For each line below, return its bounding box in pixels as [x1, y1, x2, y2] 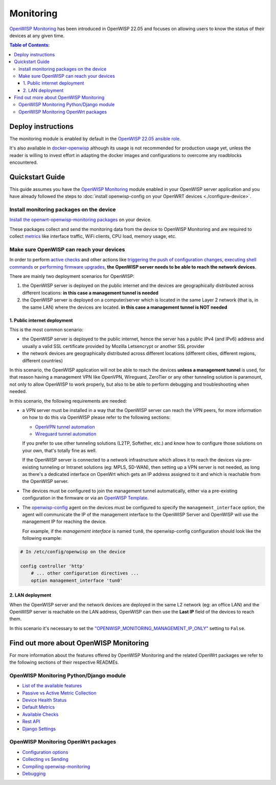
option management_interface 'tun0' [31, 577, 123, 583]
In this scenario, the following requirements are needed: [9, 398, 127, 404]
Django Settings [22, 726, 56, 732]
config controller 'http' [20, 563, 85, 569]
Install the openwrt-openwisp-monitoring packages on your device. [9, 216, 152, 223]
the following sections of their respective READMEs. [9, 659, 119, 665]
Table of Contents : [9, 42, 50, 48]
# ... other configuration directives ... [31, 571, 139, 576]
